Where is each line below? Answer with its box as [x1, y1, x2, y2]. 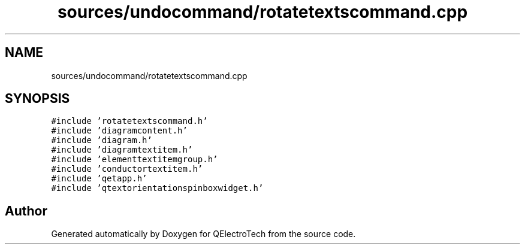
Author [5, 203, 47, 218]
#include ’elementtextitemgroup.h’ [51, 154, 218, 165]
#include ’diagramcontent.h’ [51, 126, 188, 136]
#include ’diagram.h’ [51, 135, 152, 145]
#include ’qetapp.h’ [51, 174, 147, 184]
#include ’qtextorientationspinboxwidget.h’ [51, 183, 264, 193]
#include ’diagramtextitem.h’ [51, 145, 193, 155]
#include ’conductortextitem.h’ [51, 164, 203, 174]
